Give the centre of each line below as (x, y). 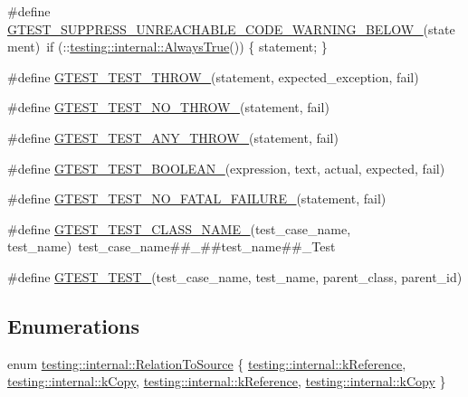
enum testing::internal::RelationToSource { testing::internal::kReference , (207, 363)
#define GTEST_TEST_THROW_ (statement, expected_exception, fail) (213, 76)
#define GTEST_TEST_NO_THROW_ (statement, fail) (168, 107)
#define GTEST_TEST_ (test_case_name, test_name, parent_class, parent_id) (235, 276)
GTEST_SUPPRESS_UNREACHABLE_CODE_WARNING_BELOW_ (215, 28)
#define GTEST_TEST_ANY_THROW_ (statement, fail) (173, 137)
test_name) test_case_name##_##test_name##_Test (172, 246)
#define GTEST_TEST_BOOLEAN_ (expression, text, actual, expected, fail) (226, 168)
